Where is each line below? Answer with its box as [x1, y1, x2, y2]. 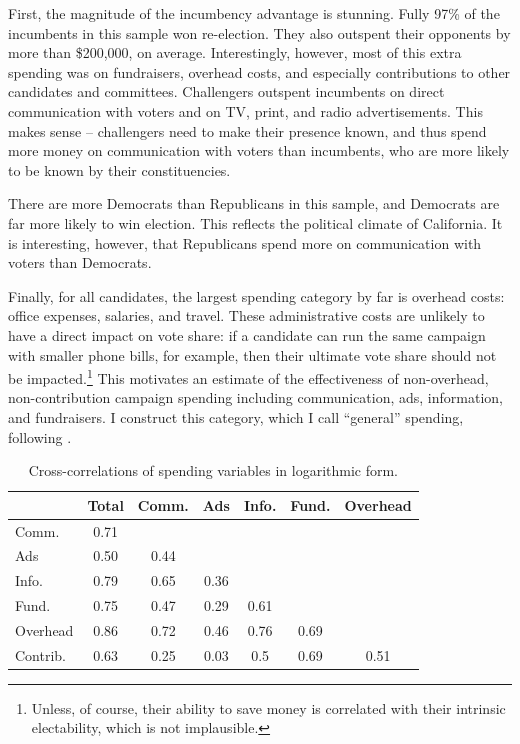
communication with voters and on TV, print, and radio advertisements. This [8, 100, 483, 121]
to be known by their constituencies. [8, 159, 231, 180]
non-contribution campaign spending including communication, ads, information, [8, 387, 503, 408]
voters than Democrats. [8, 252, 152, 273]
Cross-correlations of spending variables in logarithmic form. [28, 460, 399, 481]
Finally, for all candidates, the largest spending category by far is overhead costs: [8, 285, 505, 306]
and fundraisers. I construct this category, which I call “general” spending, [8, 406, 464, 427]
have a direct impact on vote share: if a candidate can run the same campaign [8, 324, 486, 345]
